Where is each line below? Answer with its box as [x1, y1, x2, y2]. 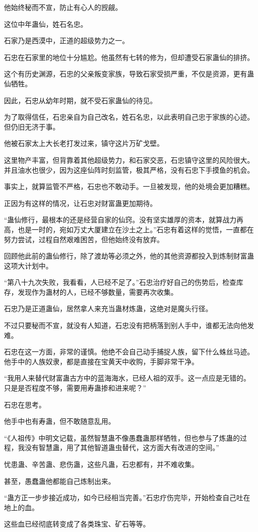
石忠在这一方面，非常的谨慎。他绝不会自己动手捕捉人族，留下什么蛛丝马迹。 [4, 346, 254, 357]
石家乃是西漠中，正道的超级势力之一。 [4, 35, 129, 46]
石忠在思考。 [4, 399, 46, 409]
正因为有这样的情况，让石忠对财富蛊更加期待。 [4, 198, 157, 208]
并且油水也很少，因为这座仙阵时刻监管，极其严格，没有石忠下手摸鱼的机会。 [4, 164, 254, 175]
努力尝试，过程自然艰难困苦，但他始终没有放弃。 [4, 234, 164, 244]
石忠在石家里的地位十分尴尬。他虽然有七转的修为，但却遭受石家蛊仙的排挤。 [4, 52, 254, 62]
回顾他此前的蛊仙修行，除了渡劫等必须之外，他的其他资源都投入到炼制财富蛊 [4, 251, 254, 261]
